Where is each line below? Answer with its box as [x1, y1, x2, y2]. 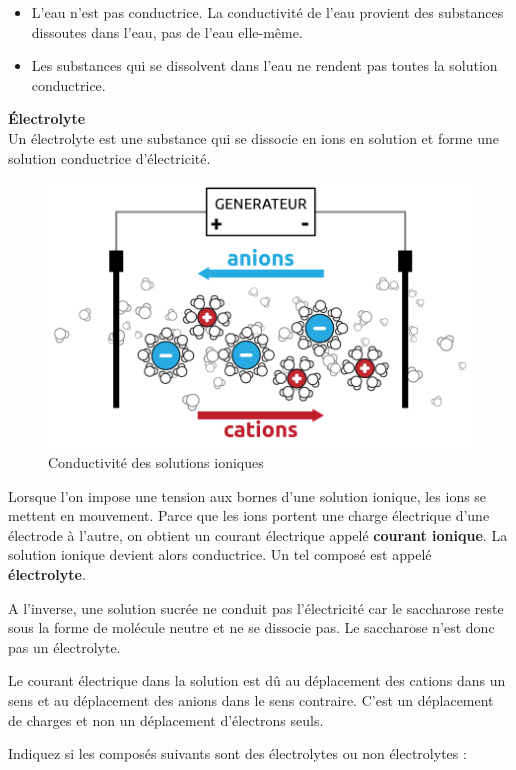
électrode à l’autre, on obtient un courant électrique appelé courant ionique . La [8, 524, 508, 545]
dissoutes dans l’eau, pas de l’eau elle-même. [31, 21, 303, 42]
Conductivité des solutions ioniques [48, 451, 264, 472]
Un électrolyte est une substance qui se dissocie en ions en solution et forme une [8, 127, 500, 148]
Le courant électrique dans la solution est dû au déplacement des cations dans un [8, 670, 506, 691]
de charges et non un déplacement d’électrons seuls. [8, 709, 324, 730]
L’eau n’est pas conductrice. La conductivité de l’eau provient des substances [31, 2, 504, 22]
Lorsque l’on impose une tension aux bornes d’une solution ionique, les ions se [8, 485, 487, 506]
